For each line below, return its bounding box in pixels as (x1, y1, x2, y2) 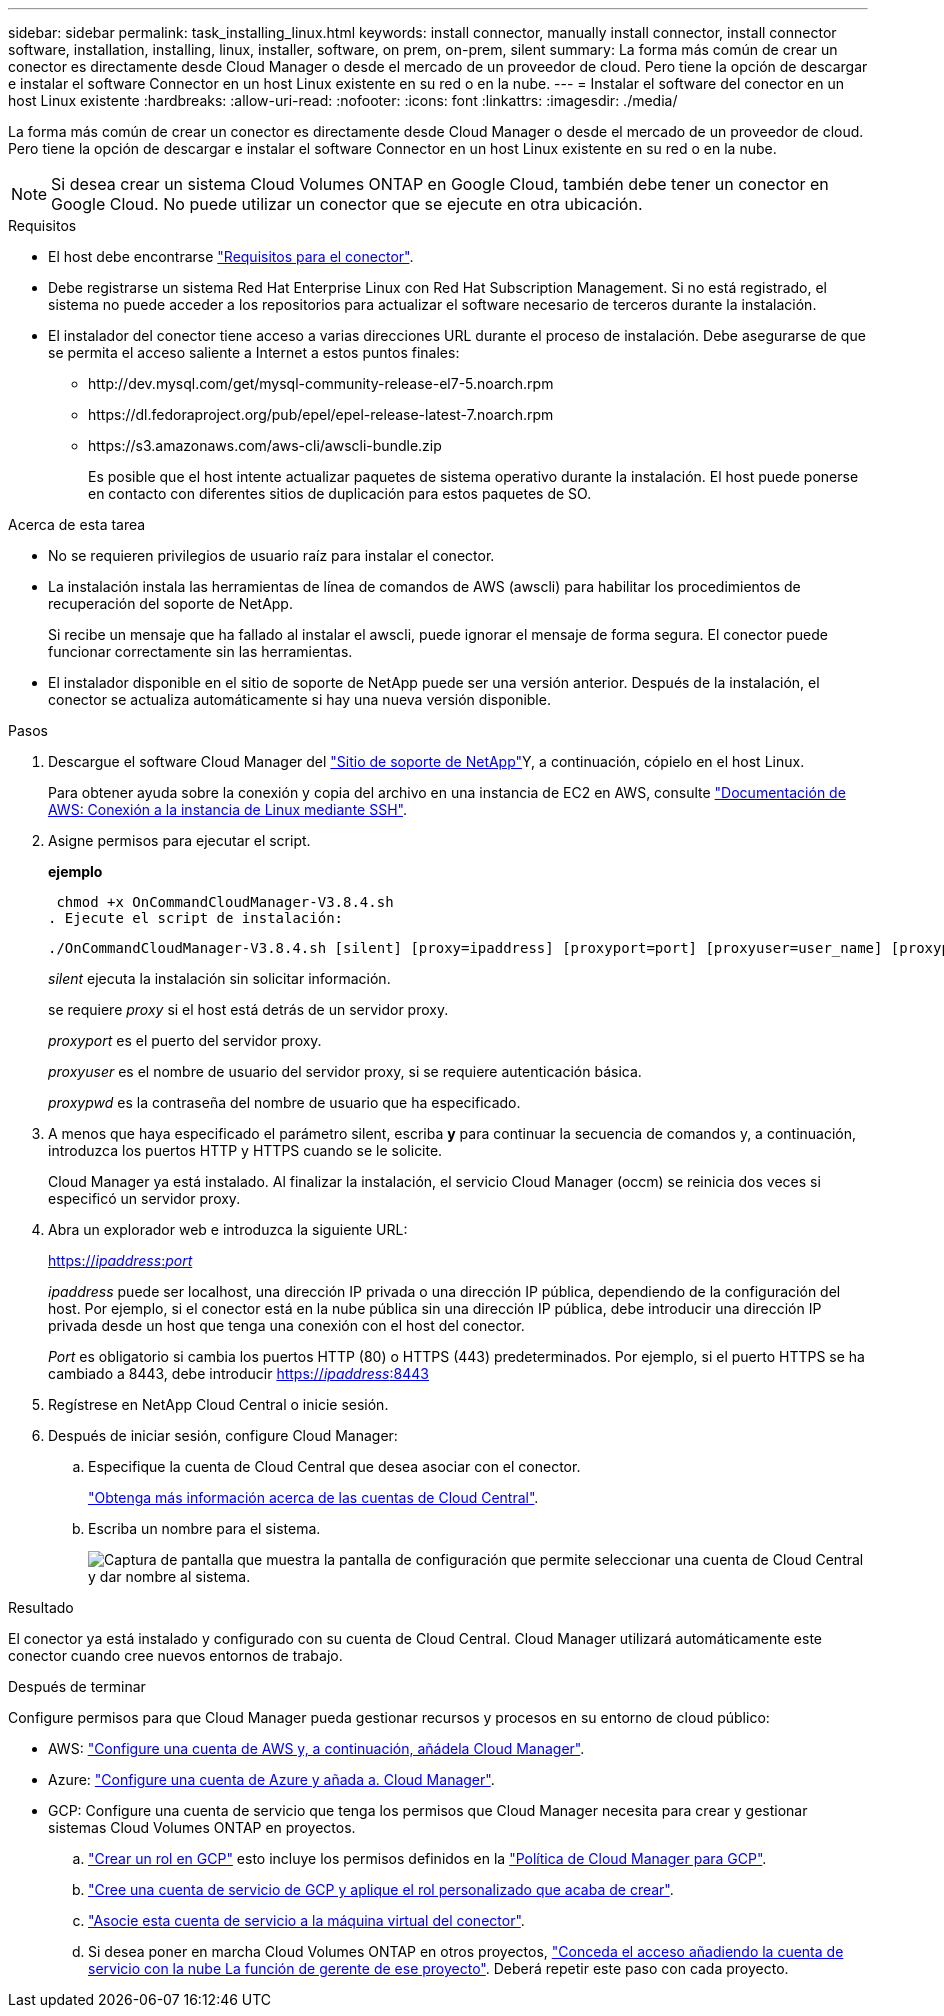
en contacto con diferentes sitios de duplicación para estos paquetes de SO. (88, 485, 592, 502)
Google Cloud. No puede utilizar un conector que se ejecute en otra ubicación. (51, 194, 643, 214)
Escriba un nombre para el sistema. (88, 1520, 321, 1537)
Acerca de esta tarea (8, 516, 146, 533)
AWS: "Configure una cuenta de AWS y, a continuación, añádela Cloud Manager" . (48, 1740, 585, 1757)
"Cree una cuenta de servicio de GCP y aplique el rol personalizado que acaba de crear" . (88, 1881, 674, 1898)
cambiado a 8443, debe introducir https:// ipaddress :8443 (48, 1365, 429, 1382)
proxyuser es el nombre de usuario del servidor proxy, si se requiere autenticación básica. (48, 1063, 642, 1080)
